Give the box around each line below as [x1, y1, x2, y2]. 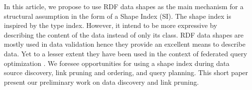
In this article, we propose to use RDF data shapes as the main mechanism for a [4, 1, 244, 11]
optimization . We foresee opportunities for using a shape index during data [4, 58, 230, 68]
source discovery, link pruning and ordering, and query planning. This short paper [4, 67, 248, 77]
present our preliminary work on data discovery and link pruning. [4, 77, 199, 87]
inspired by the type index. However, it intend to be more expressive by [4, 20, 218, 30]
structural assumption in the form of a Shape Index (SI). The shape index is [4, 11, 231, 21]
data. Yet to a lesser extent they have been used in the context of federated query [4, 48, 247, 58]
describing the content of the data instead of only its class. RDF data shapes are [4, 29, 244, 39]
